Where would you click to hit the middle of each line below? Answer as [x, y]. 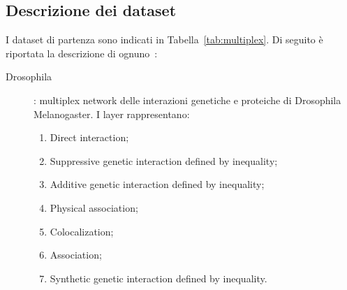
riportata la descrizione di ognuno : [82, 53]
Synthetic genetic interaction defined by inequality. [158, 278]
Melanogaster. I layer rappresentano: [112, 114]
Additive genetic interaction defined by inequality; [157, 184]
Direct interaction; [89, 137]
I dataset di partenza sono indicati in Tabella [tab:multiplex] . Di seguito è [164, 39]
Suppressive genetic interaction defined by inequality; [164, 160]
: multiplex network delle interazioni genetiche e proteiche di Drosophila [187, 100]
